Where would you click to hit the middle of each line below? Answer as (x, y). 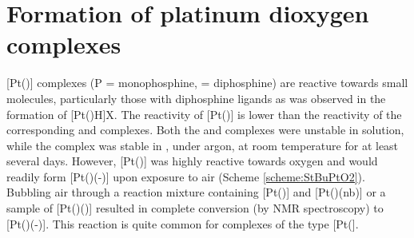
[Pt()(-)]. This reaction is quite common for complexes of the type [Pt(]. (183, 223)
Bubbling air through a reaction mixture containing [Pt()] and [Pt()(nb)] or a (196, 192)
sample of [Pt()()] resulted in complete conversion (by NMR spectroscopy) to (195, 208)
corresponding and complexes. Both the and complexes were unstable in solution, (205, 130)
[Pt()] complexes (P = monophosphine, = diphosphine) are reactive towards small (207, 83)
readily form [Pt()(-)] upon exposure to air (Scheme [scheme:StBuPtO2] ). (186, 176)
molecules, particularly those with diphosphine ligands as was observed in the (196, 98)
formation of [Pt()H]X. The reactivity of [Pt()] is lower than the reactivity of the (204, 114)
